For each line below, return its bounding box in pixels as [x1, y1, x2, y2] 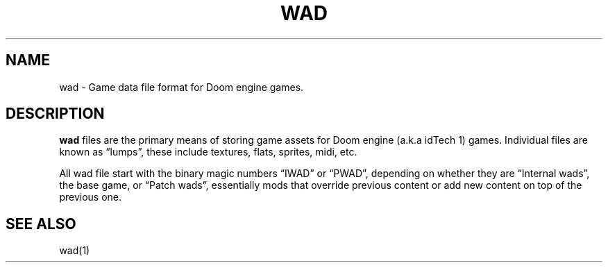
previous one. [59, 191, 122, 203]
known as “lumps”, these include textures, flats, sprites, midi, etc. [59, 146, 357, 158]
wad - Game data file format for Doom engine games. [59, 81, 304, 93]
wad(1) [59, 244, 90, 257]
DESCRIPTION [6, 105, 105, 123]
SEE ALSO [6, 215, 76, 233]
